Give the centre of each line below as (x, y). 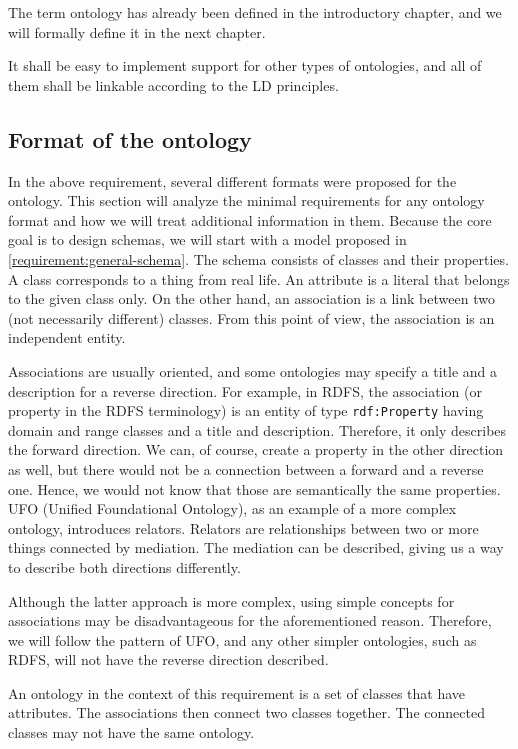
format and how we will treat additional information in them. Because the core (250, 219)
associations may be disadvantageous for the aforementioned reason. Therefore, (250, 620)
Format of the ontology (130, 138)
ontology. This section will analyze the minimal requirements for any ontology (246, 200)
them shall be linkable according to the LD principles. (173, 84)
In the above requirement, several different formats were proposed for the (232, 180)
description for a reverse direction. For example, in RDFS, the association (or (245, 390)
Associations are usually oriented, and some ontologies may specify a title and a (253, 370)
